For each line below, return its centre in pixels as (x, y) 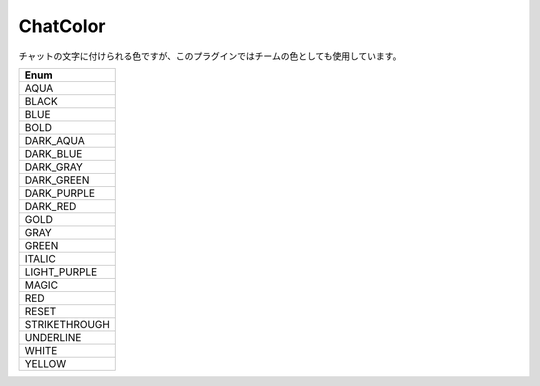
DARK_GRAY (54, 167)
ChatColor (62, 26)
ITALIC (40, 258)
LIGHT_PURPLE (61, 272)
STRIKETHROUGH (67, 324)
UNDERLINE (53, 337)
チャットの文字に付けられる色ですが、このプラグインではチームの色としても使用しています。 (210, 56)
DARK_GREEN (57, 180)
